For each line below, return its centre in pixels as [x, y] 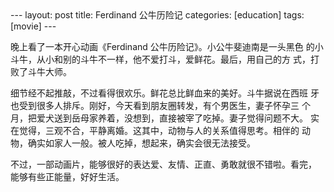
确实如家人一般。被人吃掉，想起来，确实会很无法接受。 [141, 143]
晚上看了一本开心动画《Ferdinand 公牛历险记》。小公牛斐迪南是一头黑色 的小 [167, 46]
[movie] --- [33, 26]
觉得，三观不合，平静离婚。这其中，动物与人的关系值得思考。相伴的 [159, 130]
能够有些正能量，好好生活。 [67, 176]
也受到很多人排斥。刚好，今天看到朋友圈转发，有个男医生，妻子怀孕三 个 [160, 105]
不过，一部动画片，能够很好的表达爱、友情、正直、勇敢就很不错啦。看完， [163, 164]
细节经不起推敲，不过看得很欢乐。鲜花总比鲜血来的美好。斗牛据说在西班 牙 [165, 93]
